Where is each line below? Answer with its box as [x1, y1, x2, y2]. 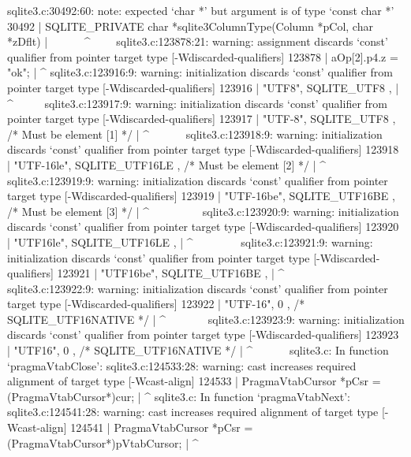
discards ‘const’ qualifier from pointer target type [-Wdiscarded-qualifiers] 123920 [7, 218, 399, 235]
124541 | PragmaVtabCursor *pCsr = [70, 419, 253, 436]
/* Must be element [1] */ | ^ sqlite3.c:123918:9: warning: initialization [7, 125, 383, 142]
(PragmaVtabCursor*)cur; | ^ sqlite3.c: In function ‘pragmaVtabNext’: [7, 388, 350, 404]
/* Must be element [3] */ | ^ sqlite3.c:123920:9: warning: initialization [7, 202, 399, 219]
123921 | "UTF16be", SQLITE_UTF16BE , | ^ [57, 265, 285, 281]
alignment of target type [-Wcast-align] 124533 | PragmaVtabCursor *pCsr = [7, 373, 381, 389]
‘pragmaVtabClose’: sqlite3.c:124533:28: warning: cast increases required [7, 357, 357, 373]
